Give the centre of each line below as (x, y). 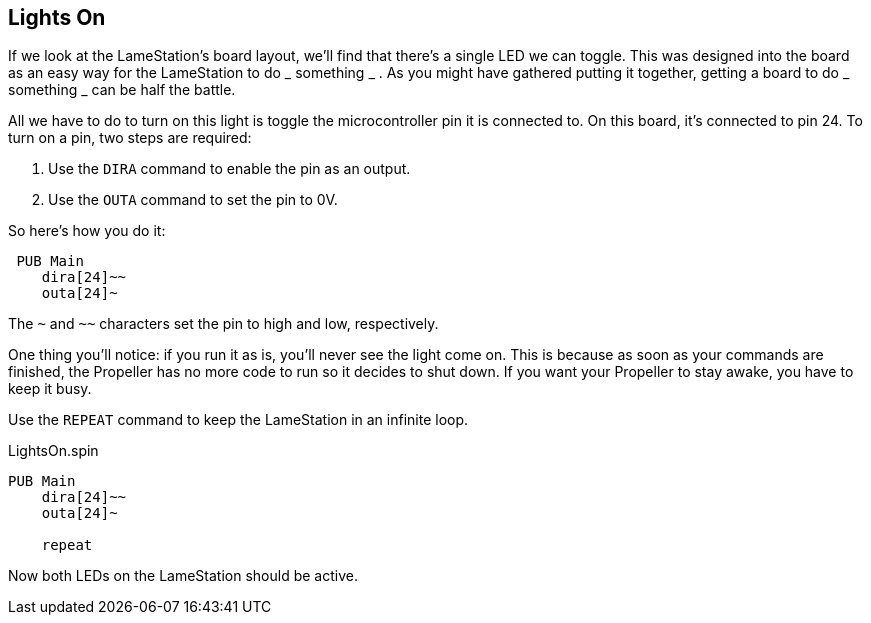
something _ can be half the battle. (122, 90)
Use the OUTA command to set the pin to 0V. (193, 200)
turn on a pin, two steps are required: (130, 138)
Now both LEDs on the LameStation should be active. (183, 576)
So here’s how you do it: (87, 231)
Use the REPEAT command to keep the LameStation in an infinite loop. (238, 420)
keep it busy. (50, 389)
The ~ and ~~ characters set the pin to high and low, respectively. (223, 324)
